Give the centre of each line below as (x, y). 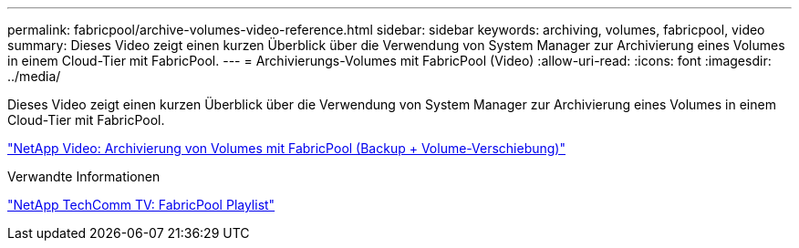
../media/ (34, 76)
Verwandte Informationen (84, 176)
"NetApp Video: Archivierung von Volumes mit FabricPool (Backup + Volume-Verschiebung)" (287, 148)
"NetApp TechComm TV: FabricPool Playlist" (141, 205)
